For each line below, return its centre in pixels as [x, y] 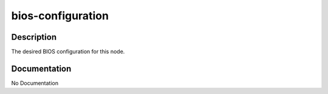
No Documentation [35, 83]
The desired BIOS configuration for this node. [68, 52]
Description [34, 37]
